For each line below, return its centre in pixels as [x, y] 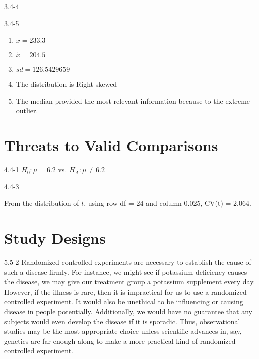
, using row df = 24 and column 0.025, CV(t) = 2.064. [168, 203]
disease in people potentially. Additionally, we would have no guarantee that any [128, 311]
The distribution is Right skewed [67, 84]
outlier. [27, 111]
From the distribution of [42, 203]
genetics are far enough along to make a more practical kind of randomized [120, 341]
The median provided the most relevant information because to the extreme [133, 100]
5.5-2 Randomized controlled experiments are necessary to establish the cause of [128, 262]
